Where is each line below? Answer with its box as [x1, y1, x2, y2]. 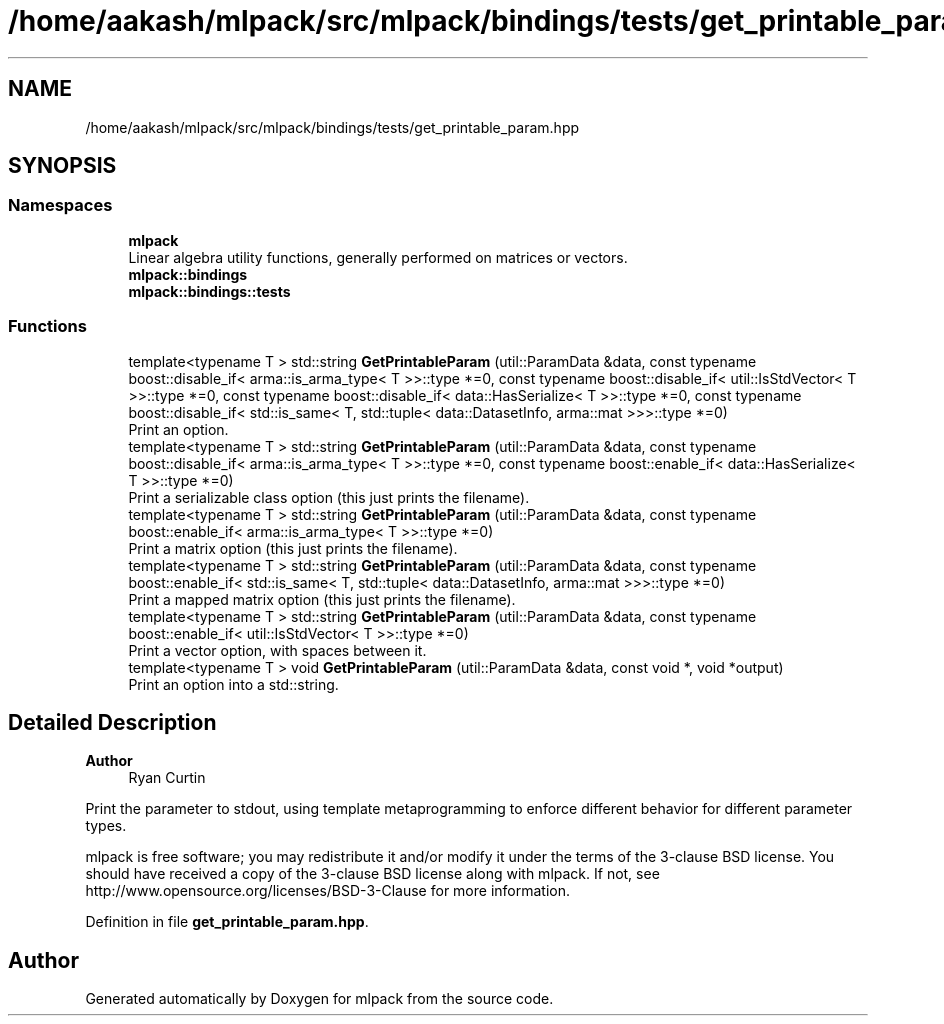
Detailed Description [8, 709, 217, 735]
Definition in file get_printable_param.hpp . [85, 913, 369, 931]
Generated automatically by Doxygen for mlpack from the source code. [85, 990, 554, 1008]
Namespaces [8, 195, 113, 216]
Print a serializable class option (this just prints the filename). [128, 488, 530, 506]
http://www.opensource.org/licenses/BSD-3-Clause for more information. [85, 882, 570, 900]
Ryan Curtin [128, 769, 206, 787]
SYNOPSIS [8, 153, 117, 179]
